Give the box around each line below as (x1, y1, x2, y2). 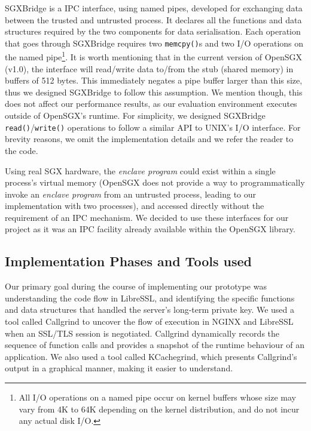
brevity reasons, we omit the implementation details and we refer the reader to (5, 133, 294, 145)
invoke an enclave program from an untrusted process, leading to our (5, 187, 257, 200)
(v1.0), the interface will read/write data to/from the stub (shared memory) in (5, 62, 294, 75)
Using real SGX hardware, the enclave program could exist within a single (5, 164, 276, 177)
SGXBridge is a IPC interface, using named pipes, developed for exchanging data (5, 2, 303, 14)
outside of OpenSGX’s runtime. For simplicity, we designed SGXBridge (5, 109, 266, 122)
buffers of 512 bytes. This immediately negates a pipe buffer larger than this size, (5, 74, 303, 87)
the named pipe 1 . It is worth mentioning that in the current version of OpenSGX (5, 49, 303, 63)
